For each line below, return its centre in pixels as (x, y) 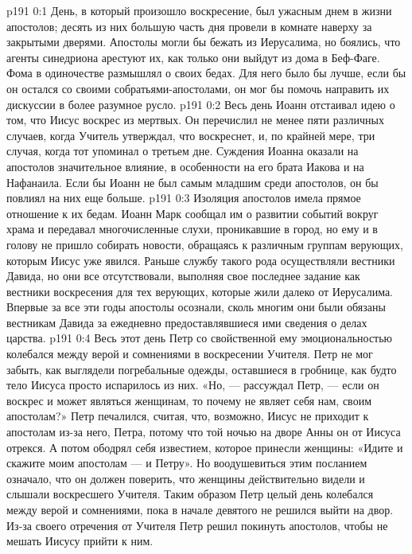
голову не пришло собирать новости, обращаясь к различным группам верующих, (205, 244)
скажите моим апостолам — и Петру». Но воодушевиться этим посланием (187, 463)
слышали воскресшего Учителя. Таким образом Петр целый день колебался (190, 494)
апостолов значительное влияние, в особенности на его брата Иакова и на (185, 166)
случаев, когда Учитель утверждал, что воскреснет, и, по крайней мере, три (191, 135)
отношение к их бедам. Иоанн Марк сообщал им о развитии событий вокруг (192, 213)
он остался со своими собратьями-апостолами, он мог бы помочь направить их (198, 88)
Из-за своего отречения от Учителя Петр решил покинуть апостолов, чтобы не (197, 525)
